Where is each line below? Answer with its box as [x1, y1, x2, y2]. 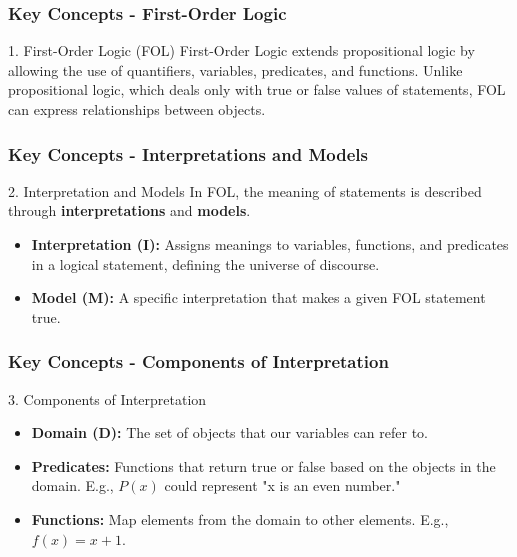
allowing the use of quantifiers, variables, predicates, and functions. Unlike [8, 59, 463, 80]
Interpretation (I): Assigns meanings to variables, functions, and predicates [31, 234, 509, 254]
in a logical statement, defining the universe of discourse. [31, 253, 380, 274]
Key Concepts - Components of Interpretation [8, 349, 389, 374]
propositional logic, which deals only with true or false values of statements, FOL [8, 79, 506, 100]
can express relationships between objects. [8, 99, 266, 119]
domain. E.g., [31, 475, 114, 496]
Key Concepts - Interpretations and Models [8, 141, 368, 166]
